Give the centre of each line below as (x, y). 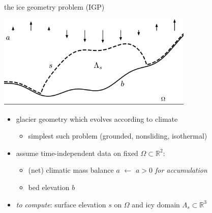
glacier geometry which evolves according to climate (97, 118)
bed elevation (49, 187)
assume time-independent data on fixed (77, 153)
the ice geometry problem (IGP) (54, 7)
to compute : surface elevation (61, 204)
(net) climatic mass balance (71, 170)
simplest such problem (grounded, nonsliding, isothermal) (118, 136)
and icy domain (156, 204)
